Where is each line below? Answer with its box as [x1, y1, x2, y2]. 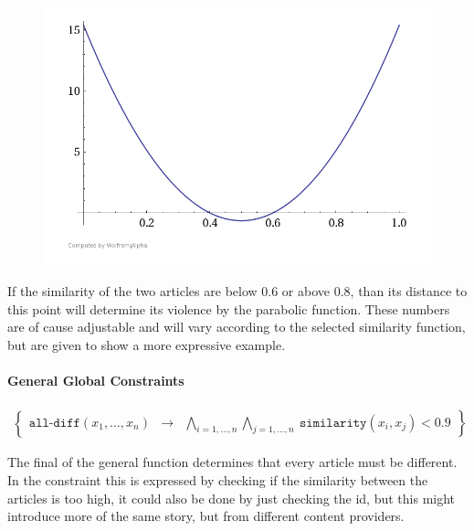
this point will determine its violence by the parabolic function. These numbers [7, 299, 450, 318]
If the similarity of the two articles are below [7, 281, 258, 301]
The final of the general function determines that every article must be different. [7, 452, 458, 472]
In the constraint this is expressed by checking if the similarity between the [7, 471, 428, 490]
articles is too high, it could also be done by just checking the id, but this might [7, 488, 456, 507]
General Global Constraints [7, 371, 184, 390]
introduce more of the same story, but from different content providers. [7, 506, 405, 526]
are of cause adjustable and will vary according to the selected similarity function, [7, 317, 466, 336]
